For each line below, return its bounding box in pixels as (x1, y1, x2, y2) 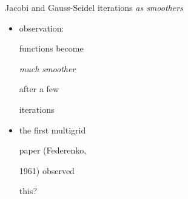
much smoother (19, 62, 76, 75)
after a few (19, 83, 59, 95)
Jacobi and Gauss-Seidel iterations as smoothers (5, 1, 183, 13)
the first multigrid (19, 123, 86, 136)
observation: (19, 21, 64, 34)
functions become (19, 42, 84, 55)
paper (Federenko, (19, 144, 87, 157)
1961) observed (19, 164, 75, 177)
